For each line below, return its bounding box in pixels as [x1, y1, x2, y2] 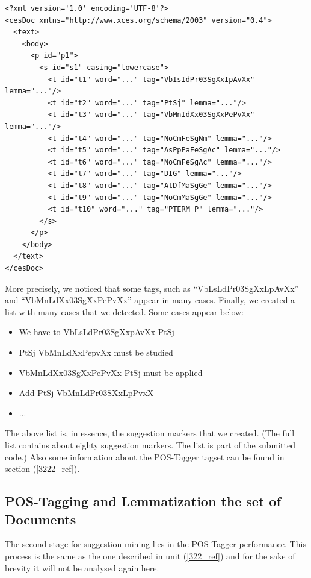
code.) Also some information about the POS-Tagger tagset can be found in [5, 450, 285, 463]
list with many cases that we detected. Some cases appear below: [5, 305, 244, 318]
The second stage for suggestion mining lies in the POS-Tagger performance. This [5, 538, 306, 550]
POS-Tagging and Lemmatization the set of [5, 492, 281, 510]
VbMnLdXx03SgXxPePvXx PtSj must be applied [19, 366, 203, 379]
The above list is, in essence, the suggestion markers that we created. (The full [5, 427, 295, 439]
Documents [5, 509, 76, 528]
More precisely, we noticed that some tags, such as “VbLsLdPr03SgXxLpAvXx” [5, 281, 299, 294]
